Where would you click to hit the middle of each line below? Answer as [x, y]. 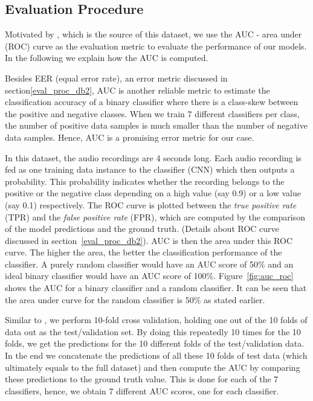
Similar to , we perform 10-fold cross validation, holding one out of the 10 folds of [156, 320]
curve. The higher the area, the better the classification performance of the [144, 252]
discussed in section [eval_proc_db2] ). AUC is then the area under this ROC [149, 240]
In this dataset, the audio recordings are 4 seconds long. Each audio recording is [153, 157]
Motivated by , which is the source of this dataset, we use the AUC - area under [153, 34]
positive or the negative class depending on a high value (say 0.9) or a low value [153, 193]
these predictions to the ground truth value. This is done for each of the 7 [142, 379]
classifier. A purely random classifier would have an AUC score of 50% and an [149, 264]
